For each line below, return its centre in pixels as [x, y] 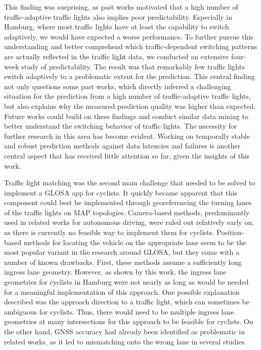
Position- [230, 232]
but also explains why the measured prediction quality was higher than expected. [130, 106]
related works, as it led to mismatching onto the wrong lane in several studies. [125, 341]
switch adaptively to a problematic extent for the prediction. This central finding [129, 76]
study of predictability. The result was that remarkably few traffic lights [133, 66]
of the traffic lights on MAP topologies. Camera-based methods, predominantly [127, 212]
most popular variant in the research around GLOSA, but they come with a [122, 252]
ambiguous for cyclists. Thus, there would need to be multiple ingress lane [119, 311]
